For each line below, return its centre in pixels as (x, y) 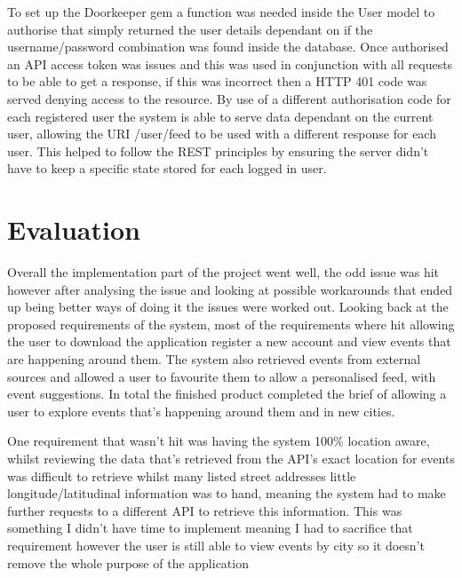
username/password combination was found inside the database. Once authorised (228, 47)
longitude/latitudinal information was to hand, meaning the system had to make (227, 493)
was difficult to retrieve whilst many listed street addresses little (182, 475)
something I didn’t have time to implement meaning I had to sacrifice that (210, 528)
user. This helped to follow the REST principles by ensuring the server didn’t (218, 150)
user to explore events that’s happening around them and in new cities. (201, 411)
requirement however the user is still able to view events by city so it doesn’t (216, 545)
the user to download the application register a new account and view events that (229, 341)
